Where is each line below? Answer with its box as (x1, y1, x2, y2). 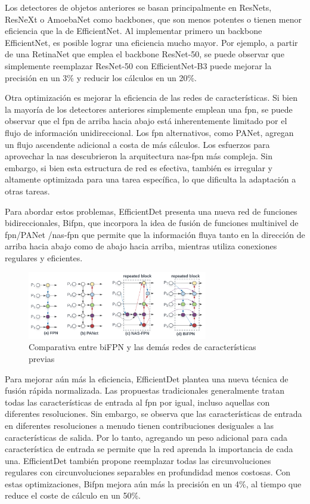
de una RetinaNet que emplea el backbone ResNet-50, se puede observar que (5, 48, 284, 60)
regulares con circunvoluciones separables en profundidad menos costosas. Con (5, 466, 291, 478)
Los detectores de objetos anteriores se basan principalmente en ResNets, (5, 1, 272, 13)
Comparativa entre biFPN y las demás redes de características (29, 341, 256, 353)
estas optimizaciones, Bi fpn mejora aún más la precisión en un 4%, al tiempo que (5, 477, 302, 490)
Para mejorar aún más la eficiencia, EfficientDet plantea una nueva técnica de (5, 372, 289, 385)
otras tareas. (5, 184, 50, 197)
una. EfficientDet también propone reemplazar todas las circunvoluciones (5, 454, 271, 466)
